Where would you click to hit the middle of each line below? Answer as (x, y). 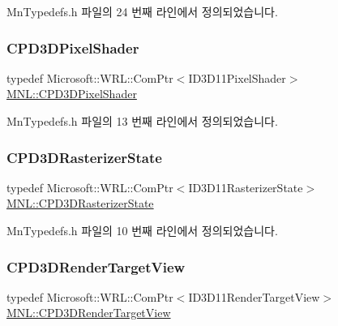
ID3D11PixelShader (237, 77)
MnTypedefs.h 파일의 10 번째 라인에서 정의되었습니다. (142, 230)
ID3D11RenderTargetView (254, 296)
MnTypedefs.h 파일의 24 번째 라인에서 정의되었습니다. (142, 11)
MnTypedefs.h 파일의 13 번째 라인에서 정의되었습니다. (142, 121)
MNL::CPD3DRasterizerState (80, 203)
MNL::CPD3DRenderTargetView (89, 313)
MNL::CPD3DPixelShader (72, 94)
